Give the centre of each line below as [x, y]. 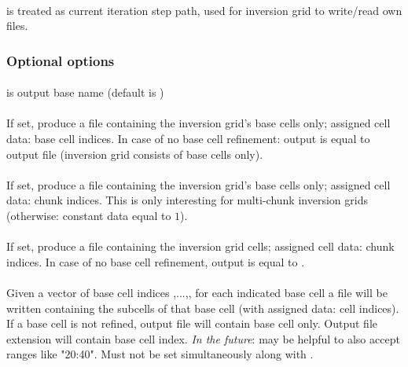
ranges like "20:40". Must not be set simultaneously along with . [160, 354]
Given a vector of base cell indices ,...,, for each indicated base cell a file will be [197, 292]
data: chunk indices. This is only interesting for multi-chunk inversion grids [187, 200]
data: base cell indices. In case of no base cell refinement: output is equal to [188, 138]
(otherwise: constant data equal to [89, 215]
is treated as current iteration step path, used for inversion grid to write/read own [204, 10]
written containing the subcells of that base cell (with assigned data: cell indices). [203, 308]
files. [17, 26]
